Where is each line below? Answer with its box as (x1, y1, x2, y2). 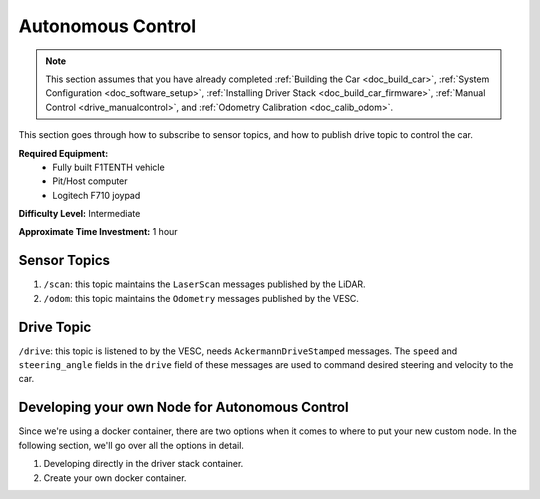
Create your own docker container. (43, 471, 187, 484)
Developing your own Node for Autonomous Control (18, 399, 349, 416)
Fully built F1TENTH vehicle (52, 161, 165, 173)
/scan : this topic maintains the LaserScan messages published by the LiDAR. (43, 278, 366, 290)
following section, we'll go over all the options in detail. (18, 439, 245, 451)
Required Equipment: (18, 147, 109, 159)
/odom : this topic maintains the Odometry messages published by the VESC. (43, 292, 360, 304)
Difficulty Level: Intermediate (18, 208, 141, 220)
